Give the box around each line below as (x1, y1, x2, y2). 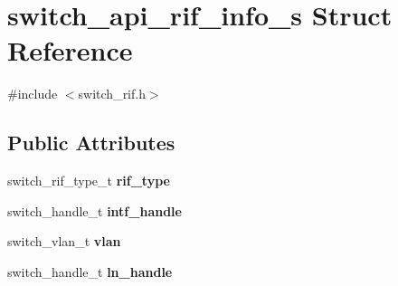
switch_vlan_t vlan (7, 232, 121, 251)
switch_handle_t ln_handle (7, 262, 173, 281)
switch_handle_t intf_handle (7, 201, 182, 220)
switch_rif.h (78, 84, 146, 103)
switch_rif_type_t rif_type (7, 171, 170, 190)
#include (7, 84, 58, 103)
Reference (7, 32, 133, 69)
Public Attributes (7, 129, 175, 157)
